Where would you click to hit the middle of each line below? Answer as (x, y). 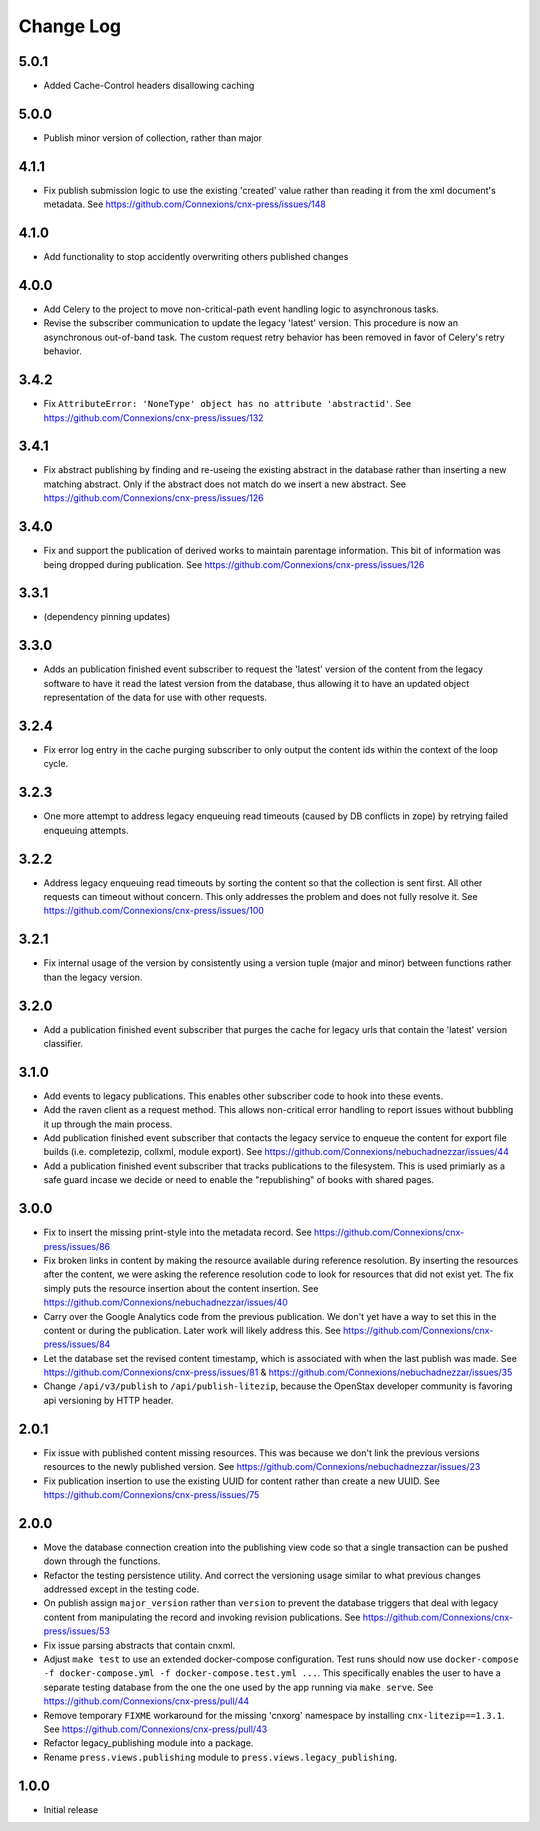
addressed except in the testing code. (121, 1589)
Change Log (70, 26)
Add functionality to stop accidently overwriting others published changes (196, 257)
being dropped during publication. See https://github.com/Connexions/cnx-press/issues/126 (234, 564)
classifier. (63, 1043)
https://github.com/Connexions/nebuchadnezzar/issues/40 (166, 1302)
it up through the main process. (108, 1124)
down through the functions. (102, 1561)
